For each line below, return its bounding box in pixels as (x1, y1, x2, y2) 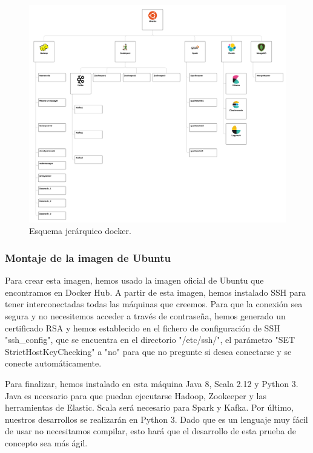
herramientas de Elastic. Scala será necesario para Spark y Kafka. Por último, (5, 401, 294, 414)
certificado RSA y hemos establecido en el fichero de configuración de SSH (5, 321, 280, 334)
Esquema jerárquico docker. (29, 224, 131, 237)
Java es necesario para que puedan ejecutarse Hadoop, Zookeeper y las (5, 389, 266, 402)
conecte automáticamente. (5, 357, 102, 370)
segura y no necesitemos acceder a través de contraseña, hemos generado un (5, 310, 286, 322)
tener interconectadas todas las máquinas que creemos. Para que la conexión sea (5, 298, 303, 310)
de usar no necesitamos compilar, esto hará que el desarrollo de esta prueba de (5, 425, 296, 437)
